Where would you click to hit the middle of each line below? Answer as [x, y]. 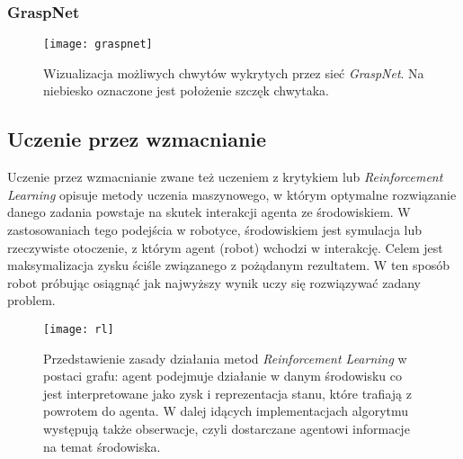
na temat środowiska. [102, 446]
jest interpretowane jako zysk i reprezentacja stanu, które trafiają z [227, 393]
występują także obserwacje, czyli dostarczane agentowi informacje [227, 429]
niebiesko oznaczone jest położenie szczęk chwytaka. [186, 90]
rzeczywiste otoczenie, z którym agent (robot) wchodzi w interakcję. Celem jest [225, 247]
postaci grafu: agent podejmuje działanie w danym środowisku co [223, 376]
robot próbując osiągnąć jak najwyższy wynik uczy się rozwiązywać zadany [214, 282]
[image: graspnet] [98, 45]
